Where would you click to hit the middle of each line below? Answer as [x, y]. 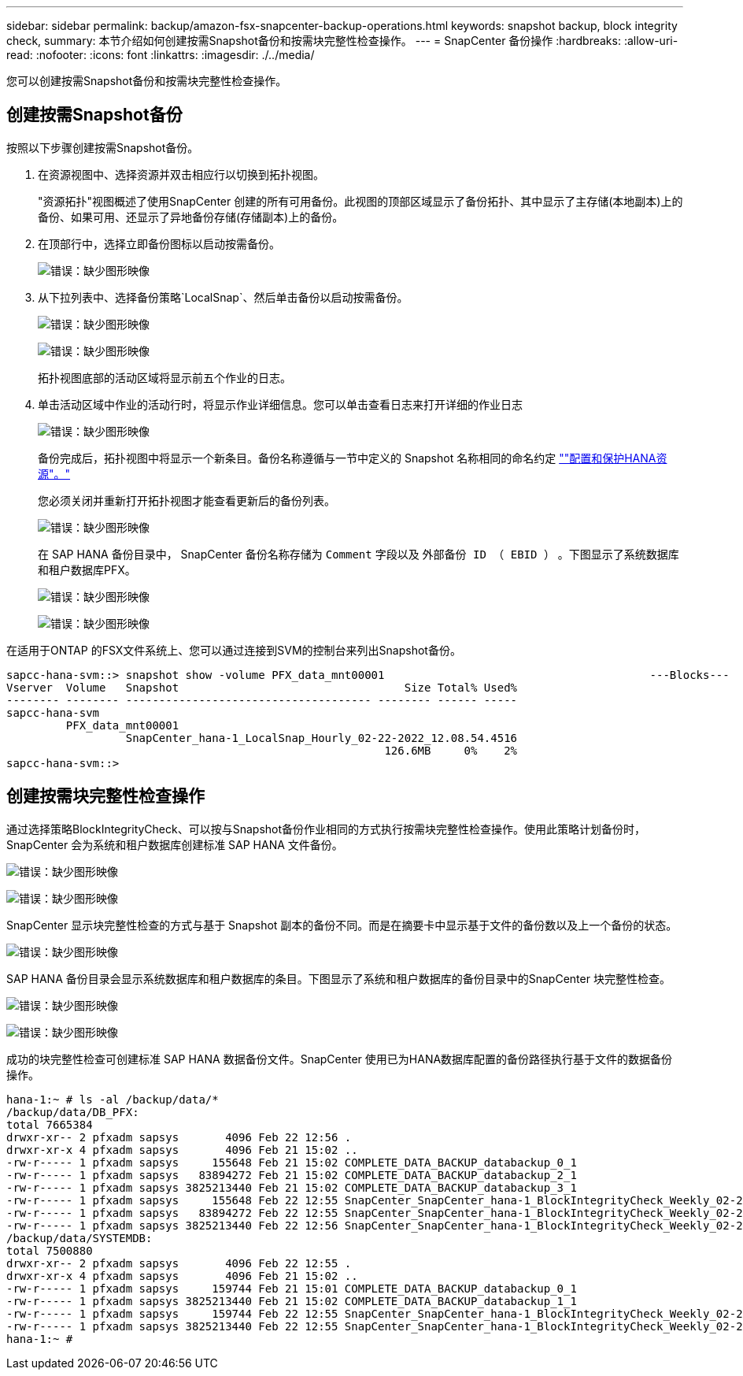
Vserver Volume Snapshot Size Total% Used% [262, 687]
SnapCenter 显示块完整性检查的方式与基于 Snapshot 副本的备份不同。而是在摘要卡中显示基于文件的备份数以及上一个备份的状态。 [342, 925]
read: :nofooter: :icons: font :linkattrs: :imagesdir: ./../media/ [161, 55]
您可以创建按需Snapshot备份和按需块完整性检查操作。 [147, 81]
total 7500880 [50, 1250]
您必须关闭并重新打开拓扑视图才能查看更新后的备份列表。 [187, 500]
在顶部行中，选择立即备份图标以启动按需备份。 [159, 243]
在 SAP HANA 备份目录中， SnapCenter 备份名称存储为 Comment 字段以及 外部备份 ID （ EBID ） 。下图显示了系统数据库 [359, 554]
